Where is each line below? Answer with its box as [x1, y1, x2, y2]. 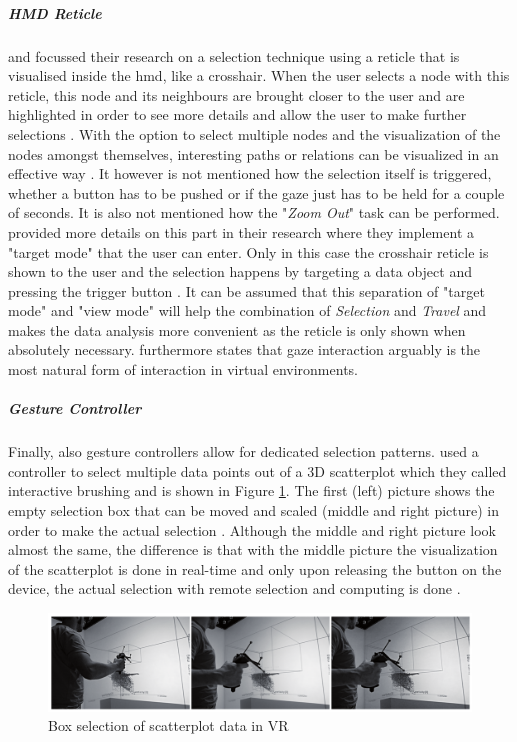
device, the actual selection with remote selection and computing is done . [8, 578, 461, 599]
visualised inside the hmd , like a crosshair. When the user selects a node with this [8, 65, 510, 86]
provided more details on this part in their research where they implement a [8, 221, 474, 242]
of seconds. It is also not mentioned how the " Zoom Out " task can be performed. [8, 202, 500, 223]
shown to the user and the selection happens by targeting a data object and [8, 261, 472, 282]
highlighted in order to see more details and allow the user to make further [8, 104, 467, 125]
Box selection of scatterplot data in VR [48, 715, 289, 736]
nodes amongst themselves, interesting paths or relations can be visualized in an [8, 143, 499, 164]
